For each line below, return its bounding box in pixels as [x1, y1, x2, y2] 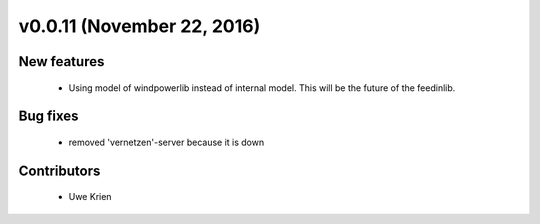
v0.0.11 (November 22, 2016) [18, 15, 261, 37]
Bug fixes [18, 108, 79, 125]
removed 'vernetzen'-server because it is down [68, 136, 265, 148]
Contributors [18, 162, 101, 179]
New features [18, 53, 105, 70]
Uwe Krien [68, 191, 112, 203]
